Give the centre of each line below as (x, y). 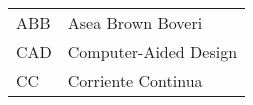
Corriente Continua (135, 81)
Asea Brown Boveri (135, 23)
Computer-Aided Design (152, 52)
